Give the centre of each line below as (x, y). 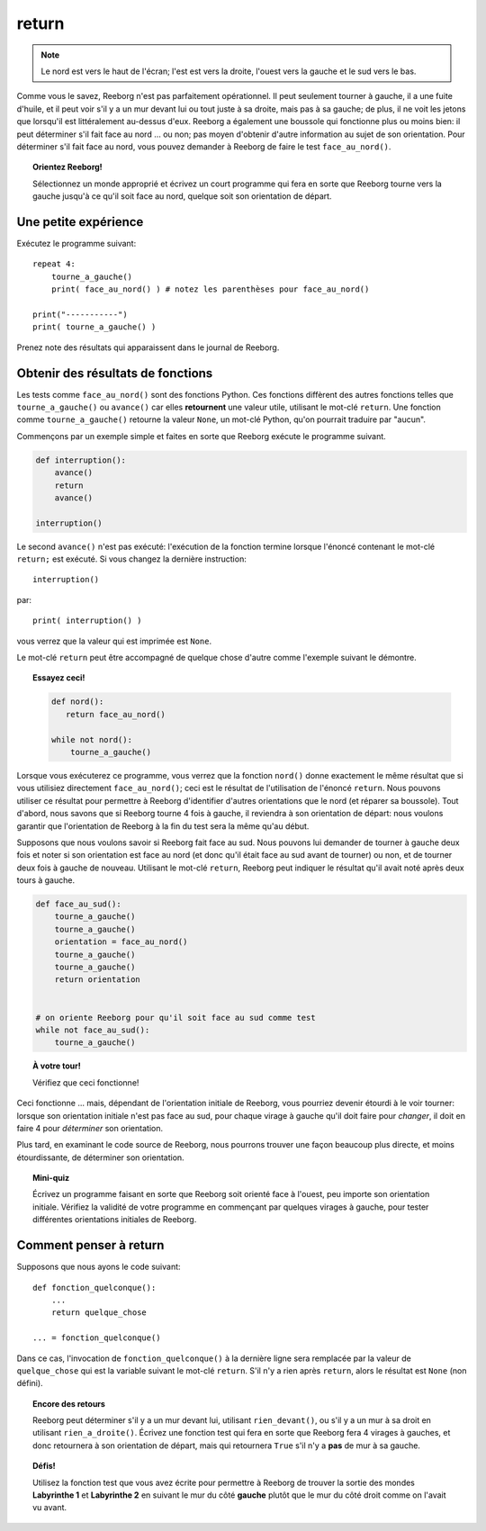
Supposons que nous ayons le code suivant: (99, 1267)
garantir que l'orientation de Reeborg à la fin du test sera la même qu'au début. (163, 826)
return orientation (98, 980)
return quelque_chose (99, 1313)
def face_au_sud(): (78, 904)
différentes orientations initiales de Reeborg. (115, 1220)
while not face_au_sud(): (93, 1030)
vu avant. (50, 1508)
